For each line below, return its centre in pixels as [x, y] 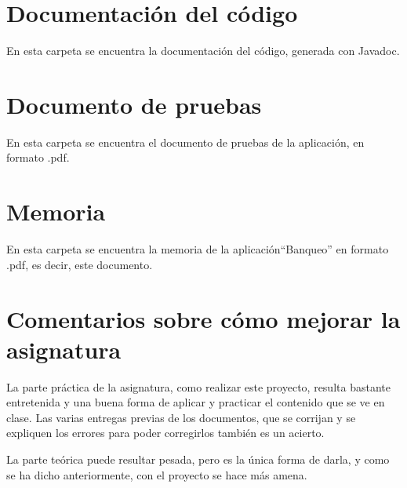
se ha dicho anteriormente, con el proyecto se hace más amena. [157, 474]
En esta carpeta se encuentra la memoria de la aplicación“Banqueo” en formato [198, 249]
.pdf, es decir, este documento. [80, 264]
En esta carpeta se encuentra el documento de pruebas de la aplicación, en [185, 142]
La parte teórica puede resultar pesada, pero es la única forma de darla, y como [198, 459]
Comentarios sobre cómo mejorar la [203, 318]
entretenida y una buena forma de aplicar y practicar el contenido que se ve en [196, 402]
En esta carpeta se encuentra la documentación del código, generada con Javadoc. [203, 51]
